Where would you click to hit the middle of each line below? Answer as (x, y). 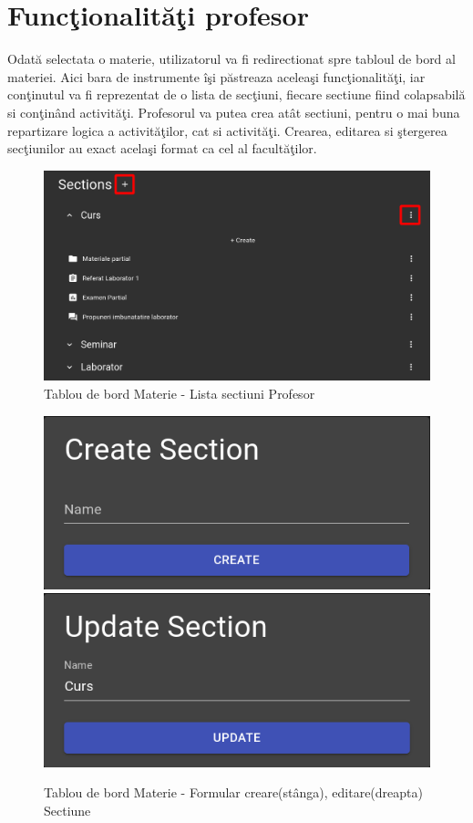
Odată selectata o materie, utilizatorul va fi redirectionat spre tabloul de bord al (231, 59)
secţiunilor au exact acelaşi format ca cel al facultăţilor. (162, 148)
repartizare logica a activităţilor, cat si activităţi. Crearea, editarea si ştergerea (227, 130)
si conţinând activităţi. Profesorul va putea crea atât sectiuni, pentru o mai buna (234, 112)
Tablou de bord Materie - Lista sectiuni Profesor (180, 393)
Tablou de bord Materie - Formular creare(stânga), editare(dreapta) (233, 792)
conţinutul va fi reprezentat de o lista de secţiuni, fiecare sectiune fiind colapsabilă (236, 94)
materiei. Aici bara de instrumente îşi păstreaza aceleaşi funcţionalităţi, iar (216, 76)
